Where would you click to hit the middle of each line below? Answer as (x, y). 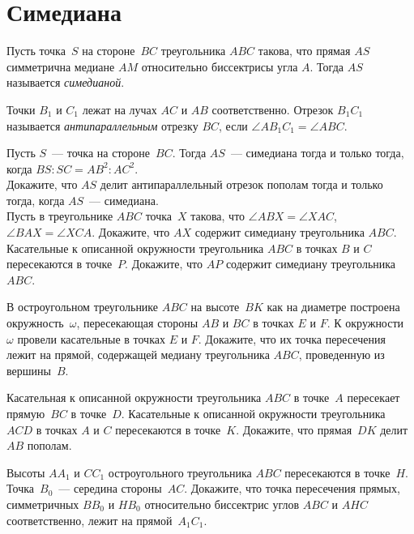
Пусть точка (36, 51)
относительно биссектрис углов (222, 504)
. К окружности (365, 323)
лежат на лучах (120, 109)
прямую (26, 413)
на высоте (215, 307)
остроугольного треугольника (180, 472)
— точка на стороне (101, 153)
